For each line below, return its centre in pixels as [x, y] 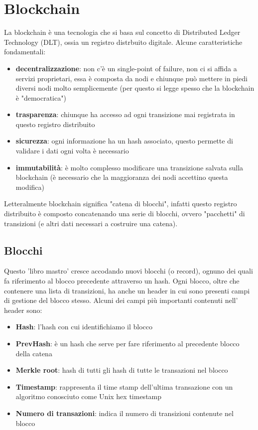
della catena [34, 353]
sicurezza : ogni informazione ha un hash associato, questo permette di [124, 141]
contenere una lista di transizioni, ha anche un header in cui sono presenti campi [127, 290]
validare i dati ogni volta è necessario [72, 151]
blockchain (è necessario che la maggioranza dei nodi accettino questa [122, 177]
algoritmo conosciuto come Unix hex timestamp [89, 396]
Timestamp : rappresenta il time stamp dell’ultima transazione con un [124, 386]
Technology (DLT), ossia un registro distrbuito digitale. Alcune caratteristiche [123, 42]
